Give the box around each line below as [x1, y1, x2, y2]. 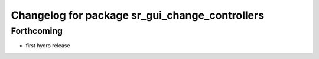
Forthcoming [11, 26, 63, 36]
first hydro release [25, 42, 70, 49]
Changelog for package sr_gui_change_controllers [11, 9, 265, 22]
